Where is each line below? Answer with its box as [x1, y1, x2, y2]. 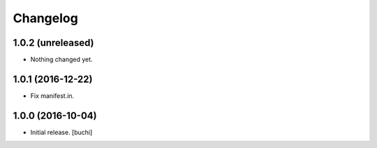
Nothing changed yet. [30, 56, 94, 64]
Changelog [13, 10, 78, 26]
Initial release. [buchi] [30, 128, 93, 136]
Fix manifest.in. [30, 91, 75, 100]
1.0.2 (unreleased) [13, 37, 94, 49]
